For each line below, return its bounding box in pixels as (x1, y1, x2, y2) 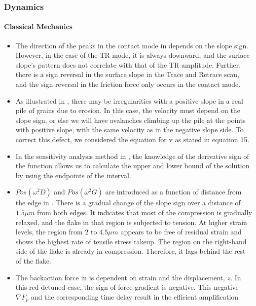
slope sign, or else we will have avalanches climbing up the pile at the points (15, 115, 246, 125)
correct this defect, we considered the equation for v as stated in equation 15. (15, 134, 250, 144)
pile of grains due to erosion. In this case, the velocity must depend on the (15, 105, 240, 115)
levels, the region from (15, 227, 83, 237)
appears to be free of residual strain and (120, 227, 242, 237)
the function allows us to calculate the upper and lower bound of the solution (15, 160, 250, 171)
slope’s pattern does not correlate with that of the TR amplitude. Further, (15, 59, 241, 70)
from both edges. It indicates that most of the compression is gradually (37, 207, 252, 217)
